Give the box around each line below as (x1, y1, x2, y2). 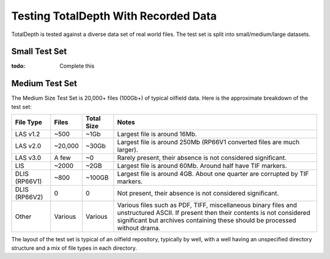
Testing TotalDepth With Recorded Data (11, 9, 217, 23)
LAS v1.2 (15, 130, 40, 139)
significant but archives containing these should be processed (117, 216, 296, 225)
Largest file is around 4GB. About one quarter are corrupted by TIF (117, 170, 309, 178)
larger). (117, 145, 139, 154)
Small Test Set (11, 46, 67, 57)
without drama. (117, 224, 161, 232)
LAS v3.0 (15, 153, 42, 162)
